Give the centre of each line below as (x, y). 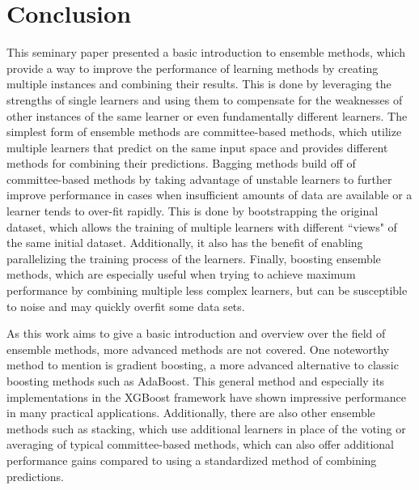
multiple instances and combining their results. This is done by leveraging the (199, 84)
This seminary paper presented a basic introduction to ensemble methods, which (206, 52)
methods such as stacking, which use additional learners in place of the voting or (206, 428)
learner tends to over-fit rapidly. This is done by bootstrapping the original (193, 211)
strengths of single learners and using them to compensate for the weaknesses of (205, 99)
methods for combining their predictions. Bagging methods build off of (181, 163)
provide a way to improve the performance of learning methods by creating (193, 68)
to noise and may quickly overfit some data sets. (126, 306)
